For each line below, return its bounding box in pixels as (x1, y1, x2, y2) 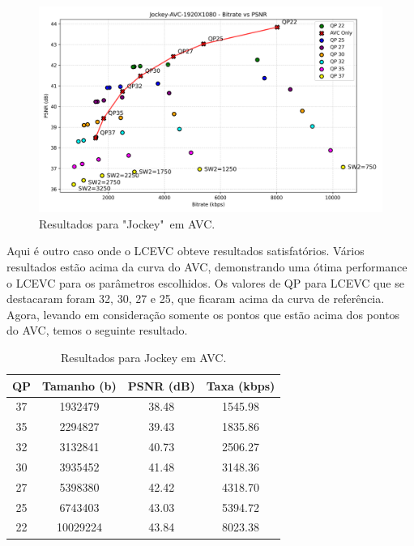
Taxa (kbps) (206, 377, 275, 394)
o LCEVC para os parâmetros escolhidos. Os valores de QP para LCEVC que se (6, 274, 404, 291)
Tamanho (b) (42, 377, 117, 394)
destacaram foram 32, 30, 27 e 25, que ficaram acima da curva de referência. (6, 290, 385, 307)
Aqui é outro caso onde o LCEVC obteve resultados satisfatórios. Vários (6, 242, 365, 259)
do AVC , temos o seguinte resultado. (6, 322, 188, 339)
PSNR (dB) (127, 377, 195, 394)
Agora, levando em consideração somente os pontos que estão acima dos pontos (6, 305, 400, 322)
